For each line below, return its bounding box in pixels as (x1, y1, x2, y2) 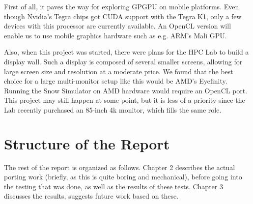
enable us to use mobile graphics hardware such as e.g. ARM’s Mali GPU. (4, 30, 227, 40)
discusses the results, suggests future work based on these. (4, 191, 179, 201)
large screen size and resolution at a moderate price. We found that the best (4, 66, 233, 76)
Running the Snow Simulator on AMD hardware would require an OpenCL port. (4, 85, 248, 95)
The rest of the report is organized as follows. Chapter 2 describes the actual (4, 162, 235, 172)
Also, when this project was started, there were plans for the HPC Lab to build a (4, 47, 249, 57)
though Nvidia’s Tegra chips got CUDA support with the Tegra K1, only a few (4, 11, 242, 21)
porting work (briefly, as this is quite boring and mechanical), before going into (4, 172, 242, 182)
